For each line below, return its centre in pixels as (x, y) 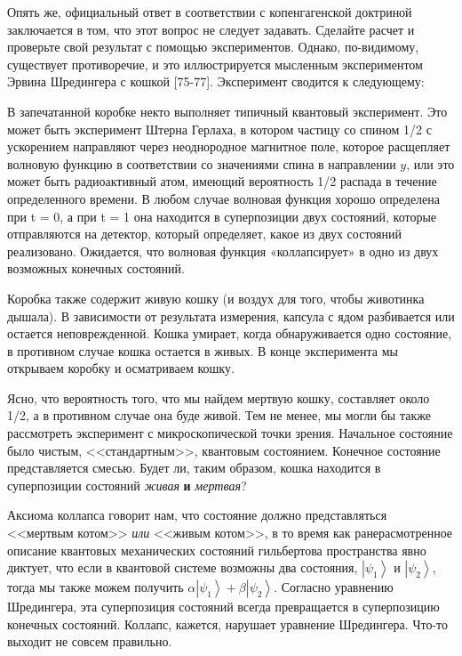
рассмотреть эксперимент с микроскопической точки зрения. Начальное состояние (230, 433)
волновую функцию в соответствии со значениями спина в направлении (202, 163)
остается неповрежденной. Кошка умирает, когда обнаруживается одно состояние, (230, 333)
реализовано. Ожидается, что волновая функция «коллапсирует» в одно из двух (223, 251)
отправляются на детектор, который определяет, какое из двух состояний (204, 234)
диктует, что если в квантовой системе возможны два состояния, (183, 567)
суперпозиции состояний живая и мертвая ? (127, 485)
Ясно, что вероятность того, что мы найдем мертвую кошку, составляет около (219, 397)
